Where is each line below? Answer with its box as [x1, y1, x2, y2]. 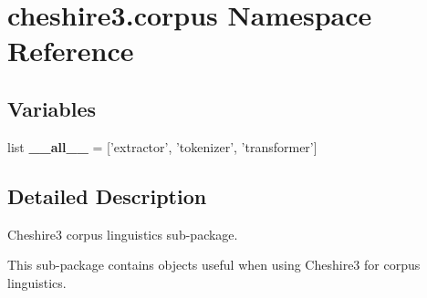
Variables [7, 94, 97, 122]
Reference [7, 32, 134, 69]
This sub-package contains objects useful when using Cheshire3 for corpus [7, 255, 421, 274]
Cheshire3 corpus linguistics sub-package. [7, 224, 238, 243]
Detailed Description [7, 181, 207, 210]
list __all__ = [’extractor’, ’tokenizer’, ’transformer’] [7, 137, 318, 156]
